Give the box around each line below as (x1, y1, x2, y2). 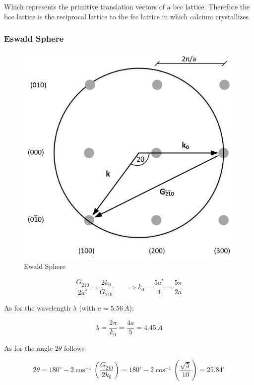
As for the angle (4, 342, 53, 353)
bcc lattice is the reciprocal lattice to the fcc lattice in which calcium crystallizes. (4, 11, 251, 21)
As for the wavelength (4, 303, 70, 313)
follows (64, 342, 85, 353)
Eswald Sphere (4, 32, 64, 45)
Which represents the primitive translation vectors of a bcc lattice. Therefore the (4, 1, 250, 11)
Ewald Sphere (24, 260, 65, 271)
